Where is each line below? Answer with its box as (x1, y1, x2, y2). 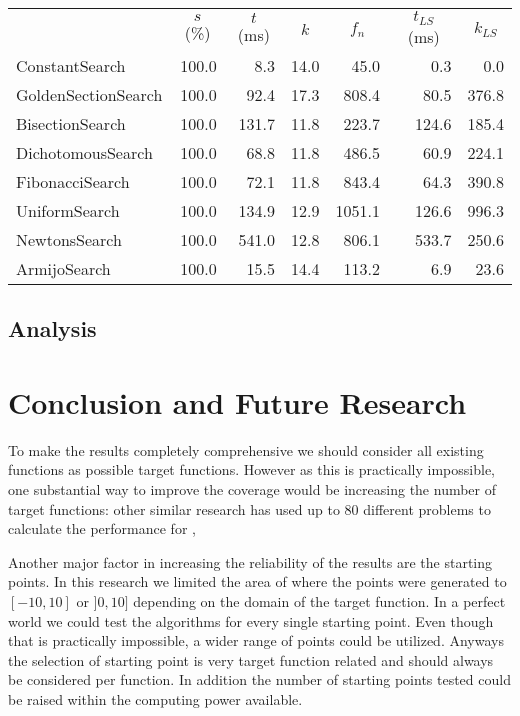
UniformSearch (16, 198, 120, 222)
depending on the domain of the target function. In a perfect (133, 591, 506, 611)
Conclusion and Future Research (8, 381, 467, 422)
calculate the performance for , (8, 518, 196, 539)
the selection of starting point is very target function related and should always (8, 649, 494, 670)
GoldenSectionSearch (16, 82, 163, 106)
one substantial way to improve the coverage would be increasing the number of (8, 479, 497, 500)
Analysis (8, 313, 97, 344)
